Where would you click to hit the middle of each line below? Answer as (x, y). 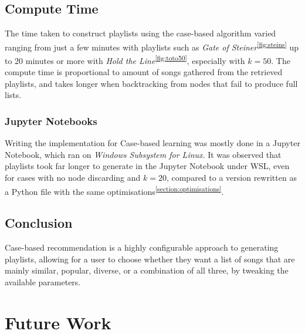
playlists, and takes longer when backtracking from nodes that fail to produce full (151, 83)
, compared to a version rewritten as (231, 178)
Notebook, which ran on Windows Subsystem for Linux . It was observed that (143, 154)
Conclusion (39, 223)
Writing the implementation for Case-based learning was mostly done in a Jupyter (152, 143)
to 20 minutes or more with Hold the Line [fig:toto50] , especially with (125, 60)
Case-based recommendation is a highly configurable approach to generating (142, 247)
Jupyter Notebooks (51, 121)
